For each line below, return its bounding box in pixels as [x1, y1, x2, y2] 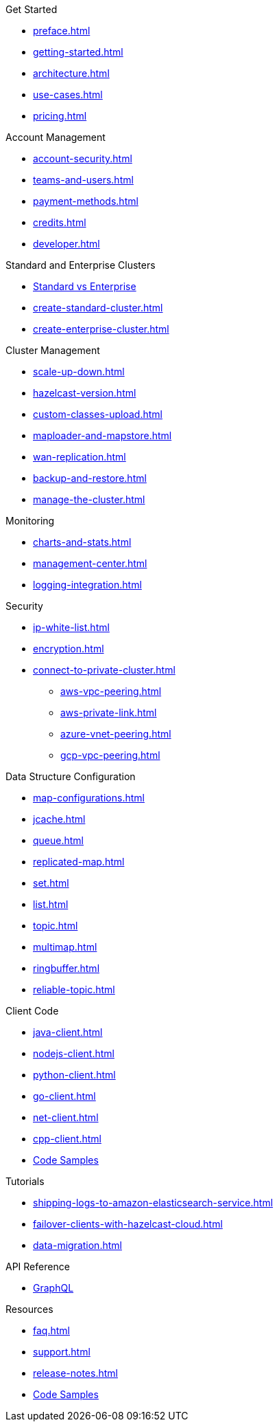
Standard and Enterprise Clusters [5, 259, 156, 271]
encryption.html [33, 643, 104, 654]
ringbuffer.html [33, 962, 100, 974]
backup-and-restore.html [33, 472, 147, 484]
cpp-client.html [33, 1133, 101, 1144]
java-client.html [33, 1026, 103, 1038]
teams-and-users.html [33, 174, 134, 186]
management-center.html [33, 557, 147, 569]
